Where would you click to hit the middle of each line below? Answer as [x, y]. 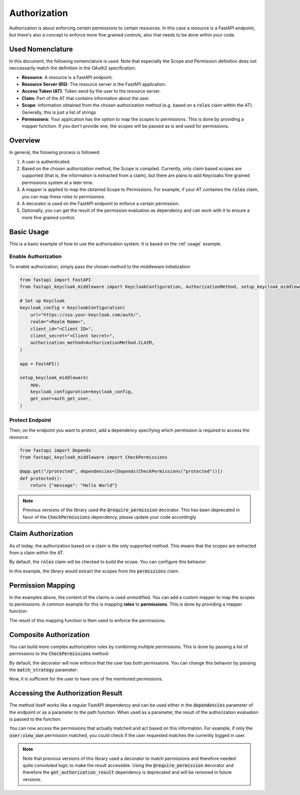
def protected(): [41, 478]
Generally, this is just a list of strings [59, 112]
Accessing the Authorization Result [66, 693]
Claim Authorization [41, 534]
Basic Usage [29, 232]
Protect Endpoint [30, 420]
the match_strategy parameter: [43, 670]
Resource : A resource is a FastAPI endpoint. [67, 77]
